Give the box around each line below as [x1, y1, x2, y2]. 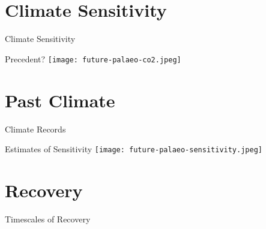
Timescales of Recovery [5, 212, 91, 225]
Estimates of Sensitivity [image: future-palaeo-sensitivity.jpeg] [5, 143, 262, 155]
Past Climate [5, 88, 115, 112]
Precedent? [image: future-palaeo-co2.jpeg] [5, 52, 181, 65]
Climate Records [5, 122, 66, 135]
